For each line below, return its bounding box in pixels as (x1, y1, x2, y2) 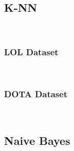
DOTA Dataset (4, 87, 67, 100)
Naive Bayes (4, 132, 70, 148)
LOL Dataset (4, 45, 59, 58)
